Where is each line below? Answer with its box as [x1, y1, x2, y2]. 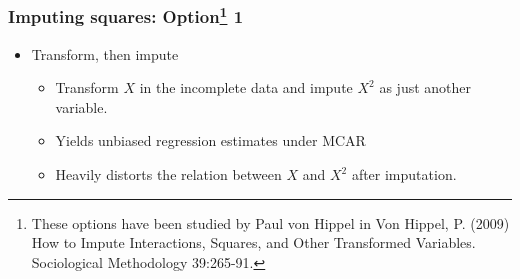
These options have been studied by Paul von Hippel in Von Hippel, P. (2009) [31, 212, 510, 233]
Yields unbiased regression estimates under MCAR [55, 130, 366, 151]
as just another [379, 77, 472, 98]
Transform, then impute [31, 43, 179, 64]
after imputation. [351, 164, 457, 185]
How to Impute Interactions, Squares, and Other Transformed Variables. [31, 232, 476, 253]
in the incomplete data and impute [139, 77, 353, 98]
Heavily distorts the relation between [55, 164, 282, 185]
